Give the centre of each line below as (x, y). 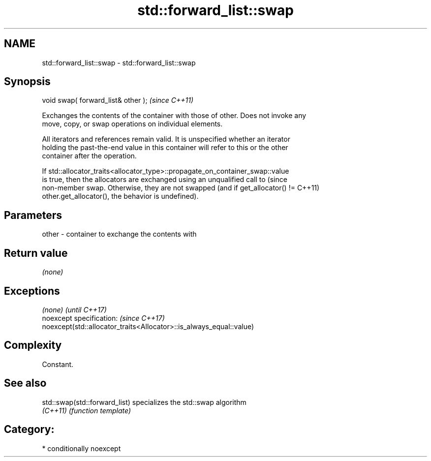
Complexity (33, 345)
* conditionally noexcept (81, 448)
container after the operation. (89, 156)
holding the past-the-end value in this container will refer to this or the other (165, 148)
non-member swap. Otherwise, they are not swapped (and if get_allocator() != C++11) (181, 188)
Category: (29, 430)
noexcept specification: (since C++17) (103, 318)
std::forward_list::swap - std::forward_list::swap (119, 62)
